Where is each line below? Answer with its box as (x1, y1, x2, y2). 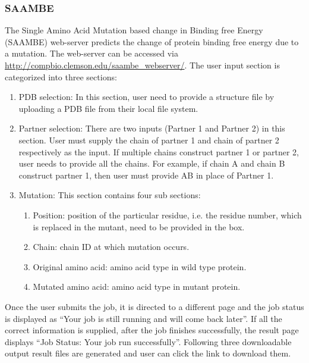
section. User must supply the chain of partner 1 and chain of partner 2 (18, 133, 279, 146)
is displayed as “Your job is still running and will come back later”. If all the (5, 312, 282, 324)
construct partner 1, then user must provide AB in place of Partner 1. (18, 168, 274, 181)
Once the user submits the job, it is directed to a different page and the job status (5, 300, 304, 312)
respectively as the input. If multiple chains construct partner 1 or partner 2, (18, 145, 299, 158)
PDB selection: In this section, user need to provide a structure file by (18, 90, 275, 103)
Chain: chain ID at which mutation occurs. (33, 240, 190, 253)
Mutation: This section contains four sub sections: (18, 189, 201, 201)
